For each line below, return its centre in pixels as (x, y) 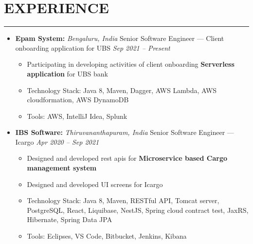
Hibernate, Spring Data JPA (70, 219)
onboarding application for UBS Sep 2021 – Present (93, 47)
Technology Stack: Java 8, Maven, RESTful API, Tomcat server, (123, 200)
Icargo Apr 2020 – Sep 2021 (57, 141)
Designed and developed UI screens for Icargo (95, 184)
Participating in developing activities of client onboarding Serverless (131, 64)
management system (62, 168)
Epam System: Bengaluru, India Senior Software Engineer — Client (120, 38)
